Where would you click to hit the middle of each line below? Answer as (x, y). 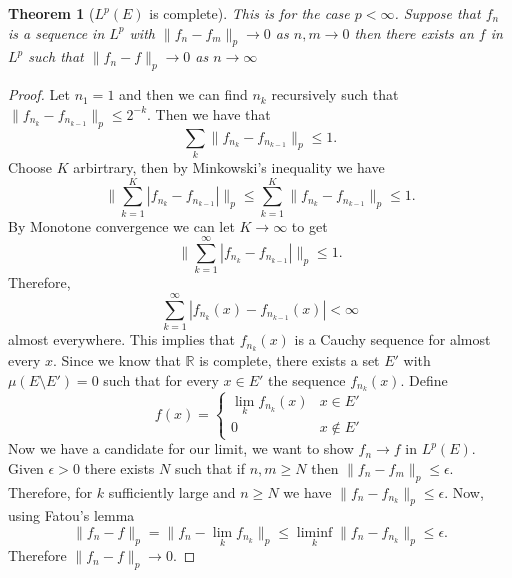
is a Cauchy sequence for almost (392, 339)
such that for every (161, 379)
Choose (30, 166)
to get (309, 225)
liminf (314, 532)
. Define (424, 379)
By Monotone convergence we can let (121, 225)
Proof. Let (39, 94)
